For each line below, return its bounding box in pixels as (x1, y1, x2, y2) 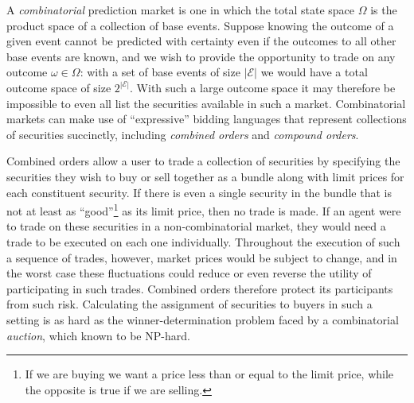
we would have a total (260, 64, 368, 80)
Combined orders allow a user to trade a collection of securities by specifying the (6, 153, 400, 169)
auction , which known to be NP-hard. (6, 327, 190, 343)
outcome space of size (6, 79, 111, 95)
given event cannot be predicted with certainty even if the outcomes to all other (6, 33, 396, 49)
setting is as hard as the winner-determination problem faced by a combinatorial (6, 311, 399, 327)
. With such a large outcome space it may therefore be (130, 79, 396, 95)
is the (370, 2, 397, 17)
